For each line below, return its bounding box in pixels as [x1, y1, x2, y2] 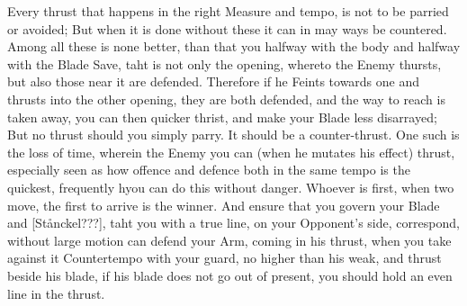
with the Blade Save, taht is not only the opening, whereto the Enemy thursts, [7, 54, 442, 73]
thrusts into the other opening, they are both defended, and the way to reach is [7, 89, 445, 108]
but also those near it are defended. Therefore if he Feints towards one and [7, 72, 420, 91]
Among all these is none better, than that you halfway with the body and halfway [7, 37, 461, 56]
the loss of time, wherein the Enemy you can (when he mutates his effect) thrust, [7, 142, 455, 161]
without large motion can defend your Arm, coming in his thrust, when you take [7, 230, 452, 249]
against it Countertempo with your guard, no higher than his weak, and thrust [7, 248, 442, 267]
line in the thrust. [7, 283, 105, 302]
